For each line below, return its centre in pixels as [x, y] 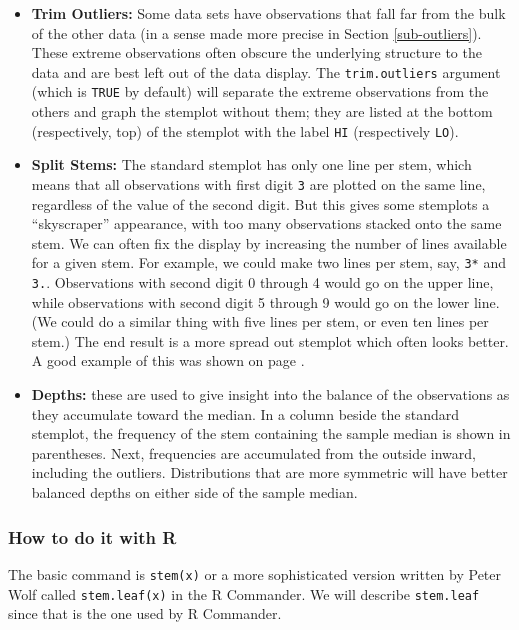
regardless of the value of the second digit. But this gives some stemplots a [260, 203]
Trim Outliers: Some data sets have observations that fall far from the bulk [268, 13]
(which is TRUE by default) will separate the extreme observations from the [260, 91]
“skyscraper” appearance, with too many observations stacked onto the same [266, 223]
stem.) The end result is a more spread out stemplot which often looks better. [270, 340]
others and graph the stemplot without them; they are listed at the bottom [262, 111]
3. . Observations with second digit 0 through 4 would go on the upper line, [262, 282]
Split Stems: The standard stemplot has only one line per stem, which [251, 164]
